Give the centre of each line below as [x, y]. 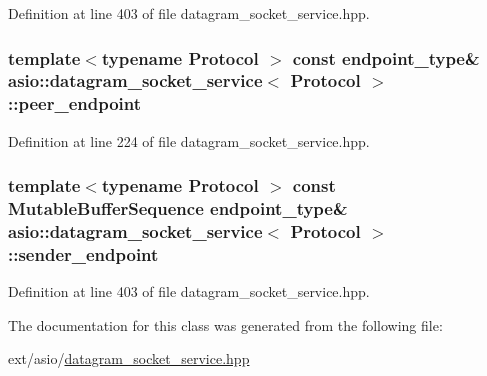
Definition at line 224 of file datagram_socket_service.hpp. [189, 140]
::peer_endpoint [75, 103]
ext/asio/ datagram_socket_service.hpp [129, 358]
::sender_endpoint [83, 253]
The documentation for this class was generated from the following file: [225, 324]
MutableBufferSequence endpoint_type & [178, 208]
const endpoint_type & [386, 57]
